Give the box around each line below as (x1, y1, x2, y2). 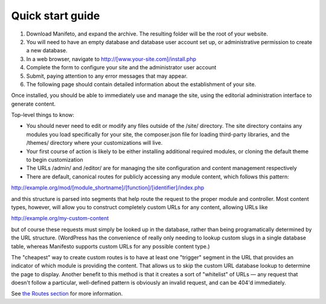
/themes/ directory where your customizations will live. (26, 139, 163, 147)
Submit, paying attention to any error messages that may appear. (26, 72, 188, 80)
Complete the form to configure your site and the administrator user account (26, 64, 217, 71)
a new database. (26, 47, 68, 54)
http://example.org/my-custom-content (11, 215, 109, 222)
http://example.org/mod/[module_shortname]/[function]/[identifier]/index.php (11, 184, 205, 191)
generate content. (11, 100, 56, 107)
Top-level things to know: (11, 112, 75, 119)
